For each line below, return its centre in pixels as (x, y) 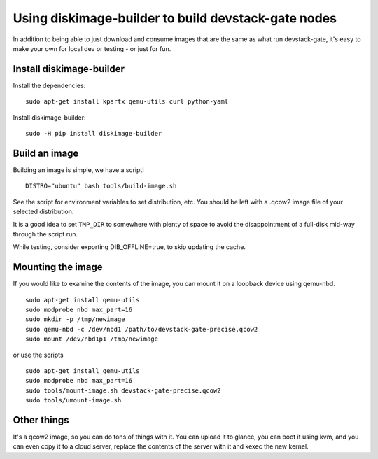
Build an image (46, 153)
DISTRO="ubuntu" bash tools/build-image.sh (101, 186)
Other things (41, 420)
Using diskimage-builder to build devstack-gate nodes (175, 18)
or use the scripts (38, 355)
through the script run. (45, 234)
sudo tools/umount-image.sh (73, 400)
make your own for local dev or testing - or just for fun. (92, 48)
